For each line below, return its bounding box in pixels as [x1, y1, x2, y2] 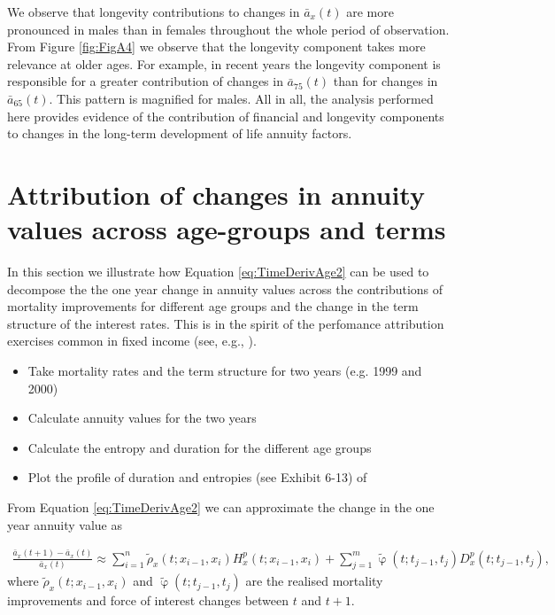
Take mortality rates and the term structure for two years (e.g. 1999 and [27, 362, 422, 380]
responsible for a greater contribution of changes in [7, 72, 283, 90]
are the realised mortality [245, 572, 383, 590]
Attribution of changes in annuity [7, 175, 425, 212]
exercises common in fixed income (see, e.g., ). [7, 331, 257, 350]
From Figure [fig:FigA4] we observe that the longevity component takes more [7, 37, 426, 56]
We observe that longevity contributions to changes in [7, 3, 300, 20]
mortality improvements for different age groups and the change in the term [7, 297, 419, 315]
